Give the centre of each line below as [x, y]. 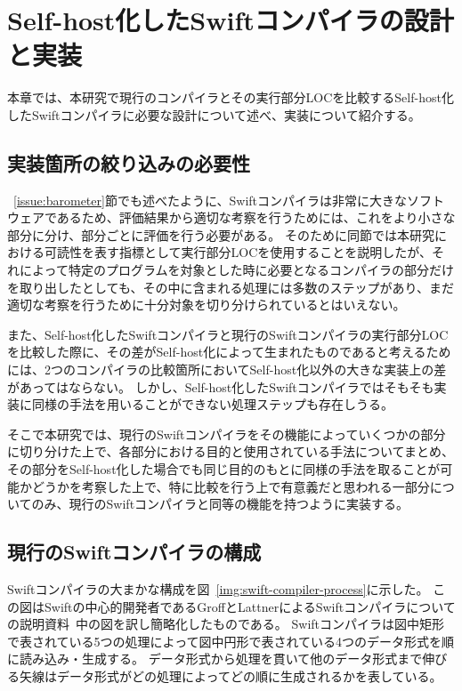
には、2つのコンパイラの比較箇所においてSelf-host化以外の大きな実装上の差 [227, 370]
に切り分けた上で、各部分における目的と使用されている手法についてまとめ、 [231, 451]
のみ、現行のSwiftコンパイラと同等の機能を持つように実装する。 [220, 504]
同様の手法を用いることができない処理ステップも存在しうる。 [212, 404]
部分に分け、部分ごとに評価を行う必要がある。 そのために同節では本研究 [221, 234]
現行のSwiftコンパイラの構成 [134, 552]
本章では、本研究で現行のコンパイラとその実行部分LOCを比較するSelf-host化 [231, 97]
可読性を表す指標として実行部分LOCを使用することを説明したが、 [238, 252]
